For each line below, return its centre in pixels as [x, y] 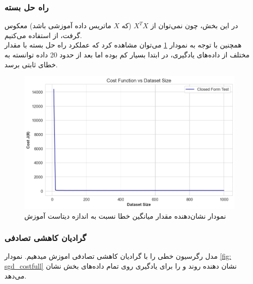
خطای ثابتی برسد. [31, 64]
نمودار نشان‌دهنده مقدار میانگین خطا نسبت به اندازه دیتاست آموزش [125, 215]
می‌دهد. [16, 275]
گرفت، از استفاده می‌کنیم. [43, 35]
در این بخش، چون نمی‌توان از [194, 25]
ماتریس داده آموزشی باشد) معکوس [58, 25]
